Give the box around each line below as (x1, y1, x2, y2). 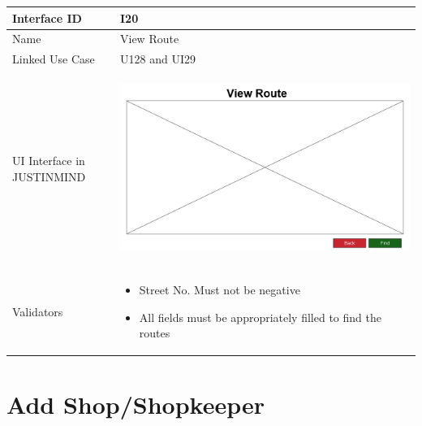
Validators (12, 302, 63, 319)
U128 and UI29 (120, 50, 196, 67)
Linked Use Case (12, 50, 95, 67)
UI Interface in (12, 152, 85, 169)
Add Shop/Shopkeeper (6, 387, 265, 420)
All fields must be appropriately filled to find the (139, 308, 381, 325)
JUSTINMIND (12, 167, 86, 185)
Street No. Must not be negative (139, 281, 300, 298)
